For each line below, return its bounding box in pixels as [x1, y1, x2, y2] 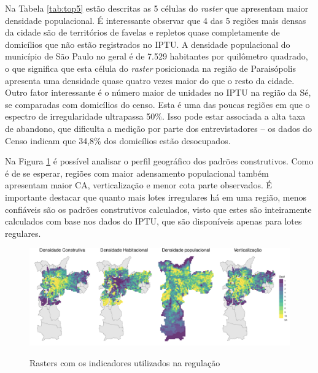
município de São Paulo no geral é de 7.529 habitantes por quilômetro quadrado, [5, 50, 308, 63]
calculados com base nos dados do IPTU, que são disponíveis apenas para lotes [5, 215, 302, 228]
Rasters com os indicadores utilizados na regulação [29, 356, 220, 369]
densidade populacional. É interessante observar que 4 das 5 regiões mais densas [5, 13, 306, 26]
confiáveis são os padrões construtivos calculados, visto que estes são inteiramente [5, 202, 312, 215]
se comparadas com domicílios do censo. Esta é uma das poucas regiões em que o [5, 98, 310, 110]
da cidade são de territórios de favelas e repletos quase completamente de [5, 26, 280, 39]
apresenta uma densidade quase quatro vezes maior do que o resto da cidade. [5, 74, 295, 87]
